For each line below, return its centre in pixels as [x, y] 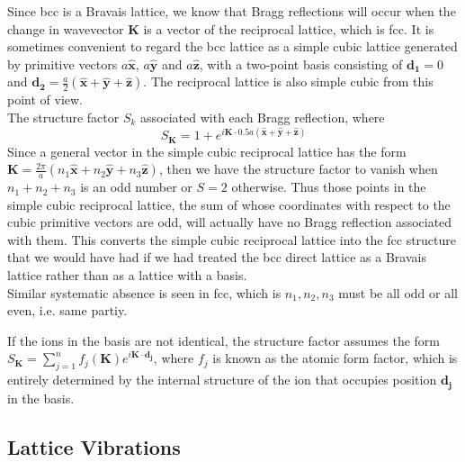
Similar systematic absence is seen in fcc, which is [144, 292]
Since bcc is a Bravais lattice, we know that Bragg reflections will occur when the [232, 11]
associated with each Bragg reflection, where [263, 117]
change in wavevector [66, 28]
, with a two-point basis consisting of [301, 63]
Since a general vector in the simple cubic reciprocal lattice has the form [207, 151]
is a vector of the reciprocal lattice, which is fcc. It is [289, 28]
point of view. [45, 100]
